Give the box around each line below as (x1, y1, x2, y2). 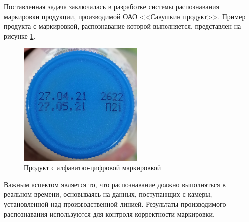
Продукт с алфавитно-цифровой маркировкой (24, 162, 161, 173)
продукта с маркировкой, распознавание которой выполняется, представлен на (4, 21, 241, 31)
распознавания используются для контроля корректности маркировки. (4, 208, 215, 219)
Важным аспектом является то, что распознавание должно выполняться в (4, 179, 226, 189)
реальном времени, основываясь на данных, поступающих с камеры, (4, 189, 212, 199)
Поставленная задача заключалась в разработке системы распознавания (4, 1, 219, 11)
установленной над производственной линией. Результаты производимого (4, 198, 226, 209)
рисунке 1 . (4, 30, 36, 41)
